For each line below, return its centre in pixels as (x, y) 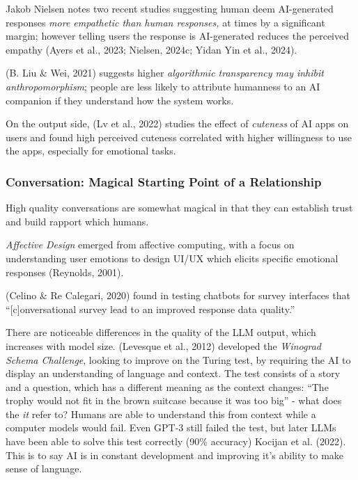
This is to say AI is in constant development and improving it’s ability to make (175, 455)
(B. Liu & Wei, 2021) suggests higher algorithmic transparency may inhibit (165, 73)
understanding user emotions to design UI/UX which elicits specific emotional (172, 258)
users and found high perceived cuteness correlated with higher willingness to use (179, 137)
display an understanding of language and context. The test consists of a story (173, 373)
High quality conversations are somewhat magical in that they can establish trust (179, 208)
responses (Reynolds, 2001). (65, 272)
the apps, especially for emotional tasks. (91, 151)
